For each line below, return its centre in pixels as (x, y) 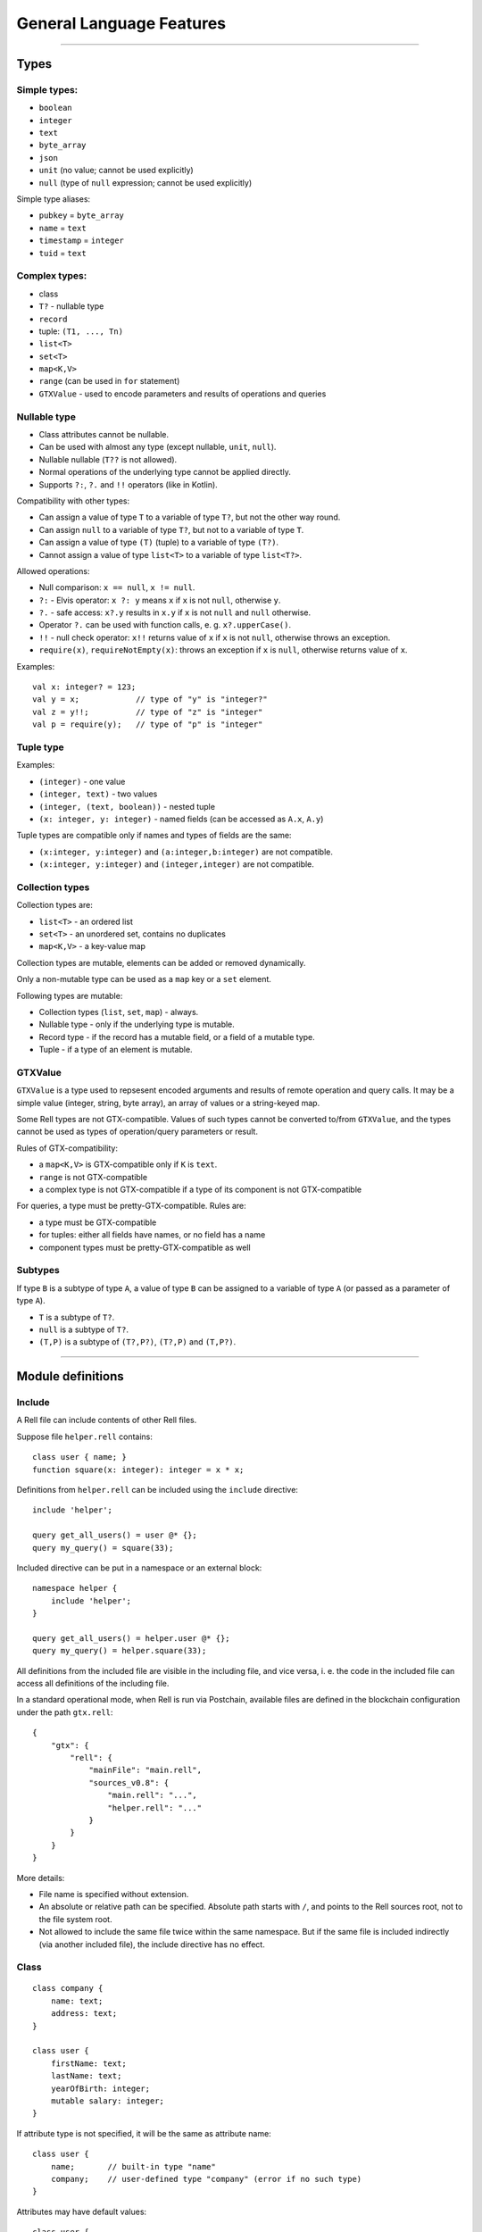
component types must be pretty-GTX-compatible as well (145, 1247)
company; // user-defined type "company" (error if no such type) (206, 2179)
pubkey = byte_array (82, 215)
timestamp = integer (82, 240)
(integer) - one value (82, 781)
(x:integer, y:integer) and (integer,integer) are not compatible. (176, 864)
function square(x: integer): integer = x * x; (138, 1470)
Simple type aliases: (54, 199)
